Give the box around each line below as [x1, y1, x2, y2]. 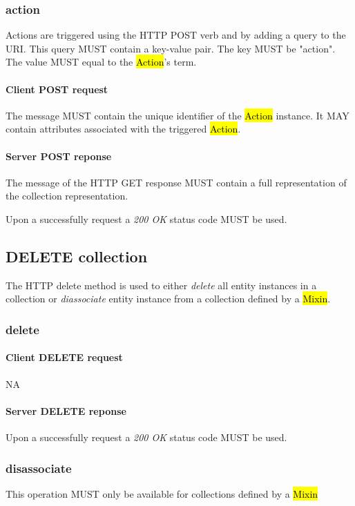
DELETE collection [6, 245, 148, 266]
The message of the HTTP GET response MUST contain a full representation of [6, 175, 347, 189]
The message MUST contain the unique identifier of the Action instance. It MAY [6, 108, 349, 122]
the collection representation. [6, 188, 128, 203]
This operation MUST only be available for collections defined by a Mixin [6, 486, 318, 500]
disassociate [6, 459, 72, 476]
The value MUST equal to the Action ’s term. [6, 55, 197, 69]
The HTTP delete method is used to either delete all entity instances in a [6, 278, 317, 292]
